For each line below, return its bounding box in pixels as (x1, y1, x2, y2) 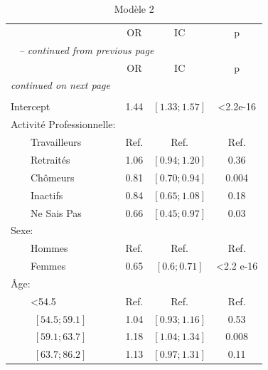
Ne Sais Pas (31, 205, 82, 220)
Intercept (11, 99, 50, 114)
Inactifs (31, 187, 63, 202)
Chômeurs (31, 169, 75, 184)
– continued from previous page (18, 42, 154, 57)
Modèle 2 (114, 1, 154, 16)
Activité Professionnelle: (11, 117, 116, 132)
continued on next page (11, 78, 110, 92)
